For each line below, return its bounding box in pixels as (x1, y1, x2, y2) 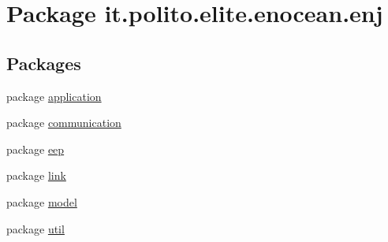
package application (6, 87, 102, 104)
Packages (6, 50, 81, 75)
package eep (6, 140, 65, 157)
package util (6, 220, 65, 236)
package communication (6, 114, 121, 131)
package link (6, 167, 66, 184)
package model (6, 193, 77, 210)
